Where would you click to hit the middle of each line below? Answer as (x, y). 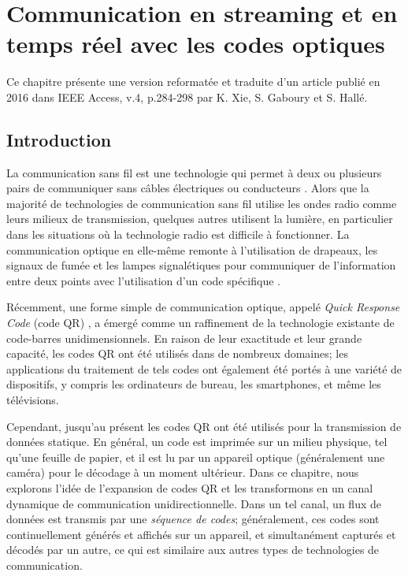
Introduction (59, 139)
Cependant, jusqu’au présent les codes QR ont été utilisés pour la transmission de (204, 426)
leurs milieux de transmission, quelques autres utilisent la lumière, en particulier (200, 219)
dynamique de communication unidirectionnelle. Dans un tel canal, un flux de (194, 503)
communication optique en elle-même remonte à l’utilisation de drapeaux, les (192, 249)
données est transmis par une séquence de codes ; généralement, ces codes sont (193, 519)
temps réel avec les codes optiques (196, 44)
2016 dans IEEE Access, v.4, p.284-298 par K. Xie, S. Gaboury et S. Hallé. (187, 97)
